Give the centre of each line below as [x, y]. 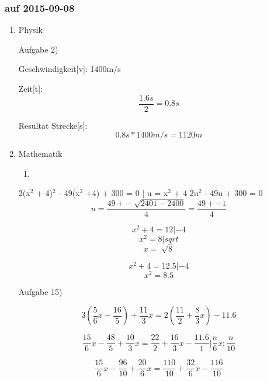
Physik [30, 30]
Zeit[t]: [31, 88]
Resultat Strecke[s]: [53, 125]
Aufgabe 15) [40, 291]
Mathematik [40, 154]
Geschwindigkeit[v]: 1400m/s [70, 69]
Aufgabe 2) [38, 49]
